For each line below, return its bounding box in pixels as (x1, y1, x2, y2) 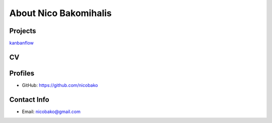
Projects (9, 27, 36, 35)
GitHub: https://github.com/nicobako (22, 82, 98, 88)
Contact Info (9, 95, 50, 104)
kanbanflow (9, 40, 34, 46)
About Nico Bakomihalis (9, 8, 112, 19)
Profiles (9, 69, 35, 77)
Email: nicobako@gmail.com (22, 108, 81, 114)
